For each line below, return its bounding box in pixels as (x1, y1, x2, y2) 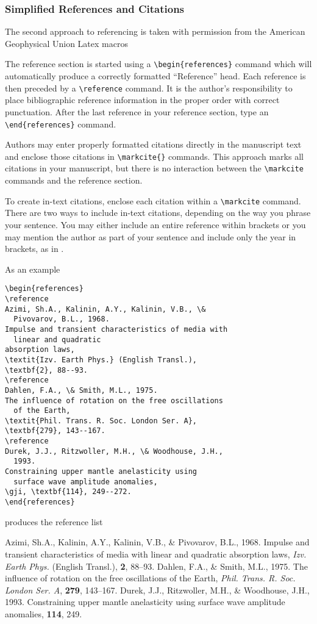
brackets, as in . (5, 242, 64, 255)
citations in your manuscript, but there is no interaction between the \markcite (5, 162, 304, 174)
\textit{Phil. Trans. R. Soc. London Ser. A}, (5, 416, 197, 425)
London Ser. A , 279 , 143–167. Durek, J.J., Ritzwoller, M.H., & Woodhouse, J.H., (5, 583, 310, 596)
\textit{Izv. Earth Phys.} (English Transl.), (5, 355, 197, 364)
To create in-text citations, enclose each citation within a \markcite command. (5, 194, 301, 207)
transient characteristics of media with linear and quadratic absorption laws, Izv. (5, 547, 307, 560)
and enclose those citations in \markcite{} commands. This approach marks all (5, 149, 304, 162)
